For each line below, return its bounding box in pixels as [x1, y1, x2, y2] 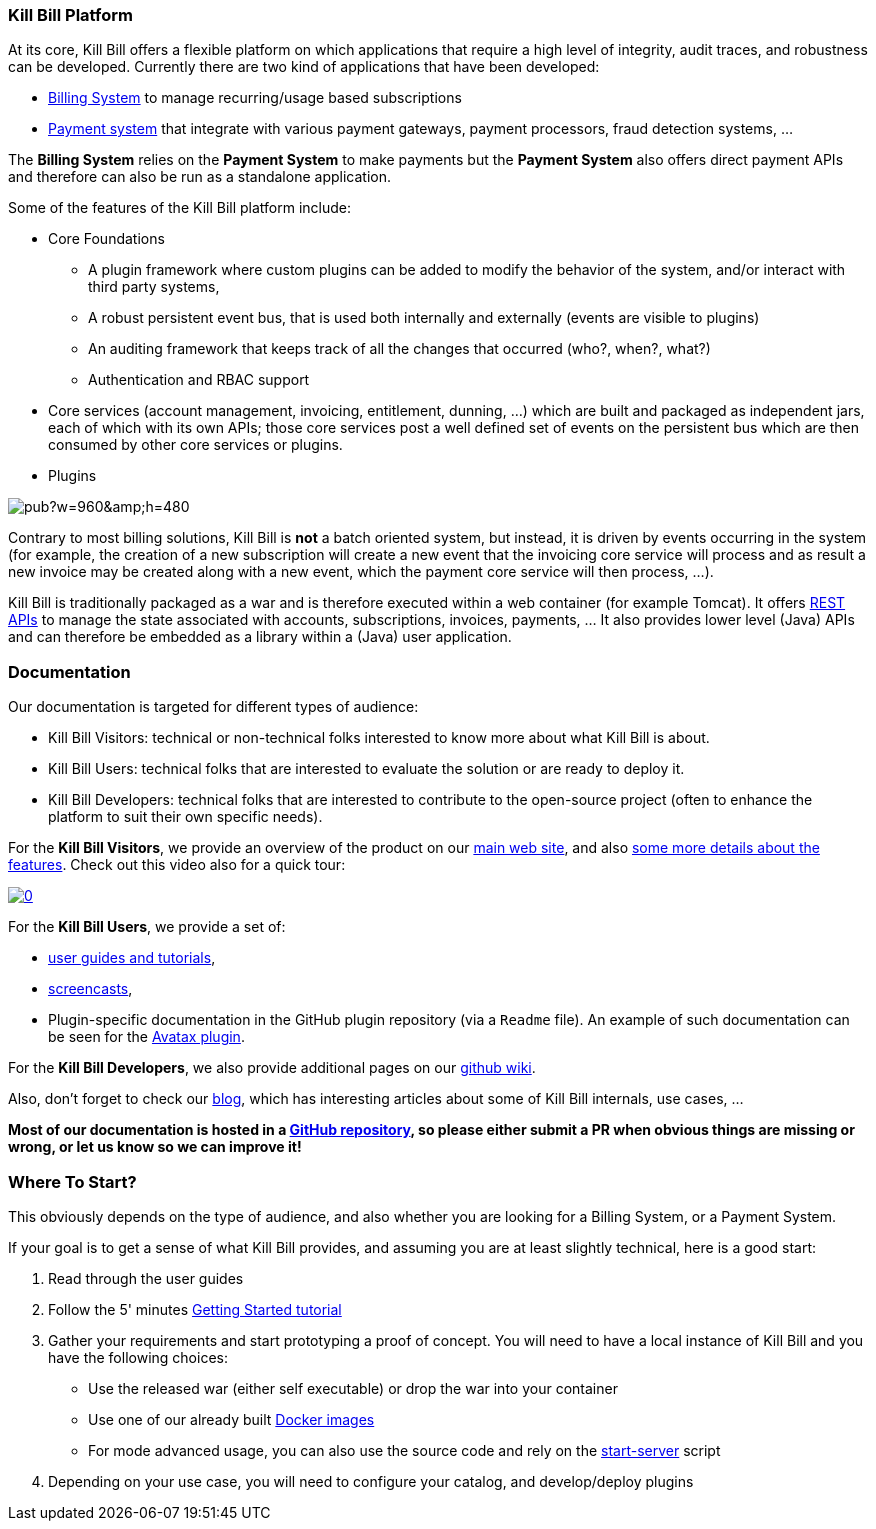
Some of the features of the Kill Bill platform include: [8, 199, 352, 217]
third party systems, [88, 278, 220, 296]
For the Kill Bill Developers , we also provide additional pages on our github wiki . [8, 1059, 536, 1077]
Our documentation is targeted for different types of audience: [8, 698, 419, 716]
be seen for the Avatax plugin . [48, 1028, 245, 1046]
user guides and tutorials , [48, 949, 216, 967]
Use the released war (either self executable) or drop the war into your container [88, 1379, 618, 1397]
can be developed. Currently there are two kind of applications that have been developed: [8, 58, 600, 76]
